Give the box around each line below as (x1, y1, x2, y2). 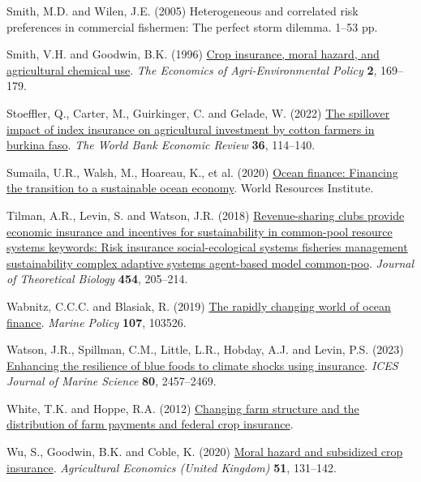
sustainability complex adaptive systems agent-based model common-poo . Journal (6, 254, 414, 271)
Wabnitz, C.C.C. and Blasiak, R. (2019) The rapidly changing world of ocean (6, 297, 391, 314)
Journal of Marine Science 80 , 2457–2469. (6, 372, 217, 389)
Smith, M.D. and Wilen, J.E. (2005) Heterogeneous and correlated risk (6, 2, 359, 19)
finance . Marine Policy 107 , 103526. (6, 313, 187, 330)
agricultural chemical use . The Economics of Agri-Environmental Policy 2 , (6, 61, 377, 78)
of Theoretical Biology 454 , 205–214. (6, 270, 188, 287)
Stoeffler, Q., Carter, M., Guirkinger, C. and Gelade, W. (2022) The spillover (6, 104, 390, 121)
